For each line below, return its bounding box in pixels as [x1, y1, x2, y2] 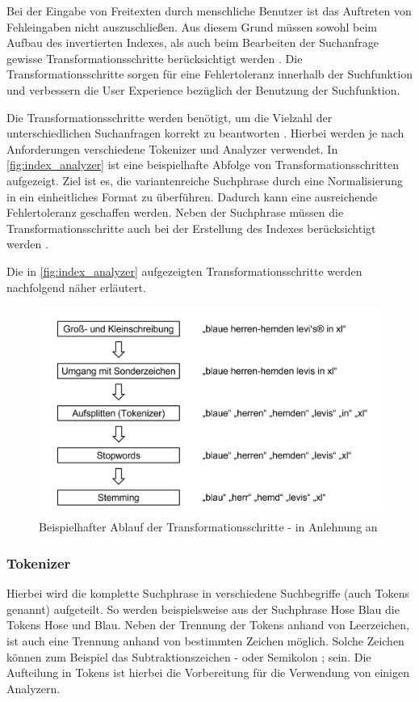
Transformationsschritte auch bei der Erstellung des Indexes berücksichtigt [6, 219, 376, 236]
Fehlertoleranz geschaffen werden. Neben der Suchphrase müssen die [6, 204, 344, 221]
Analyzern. [6, 679, 61, 696]
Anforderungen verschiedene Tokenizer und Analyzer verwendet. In [6, 140, 338, 157]
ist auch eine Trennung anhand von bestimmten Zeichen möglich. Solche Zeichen [6, 632, 404, 649]
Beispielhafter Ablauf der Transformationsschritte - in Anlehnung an [39, 518, 378, 535]
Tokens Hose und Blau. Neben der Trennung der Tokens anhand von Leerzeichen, [6, 616, 409, 633]
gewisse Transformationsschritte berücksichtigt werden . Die [6, 49, 303, 66]
